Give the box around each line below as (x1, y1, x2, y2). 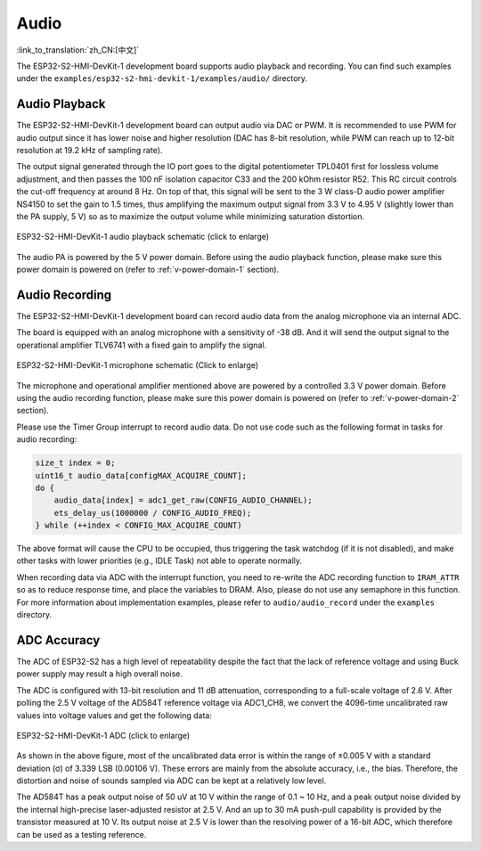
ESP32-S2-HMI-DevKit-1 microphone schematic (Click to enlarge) (16, 360, 258, 371)
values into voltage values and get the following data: (16, 709, 213, 721)
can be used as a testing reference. (16, 829, 147, 839)
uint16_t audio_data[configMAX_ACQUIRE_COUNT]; (35, 471, 247, 480)
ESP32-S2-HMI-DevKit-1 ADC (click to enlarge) (16, 730, 191, 741)
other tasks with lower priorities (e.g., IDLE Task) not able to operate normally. (16, 555, 303, 566)
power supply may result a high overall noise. (16, 668, 183, 679)
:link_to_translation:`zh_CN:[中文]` (16, 45, 140, 55)
